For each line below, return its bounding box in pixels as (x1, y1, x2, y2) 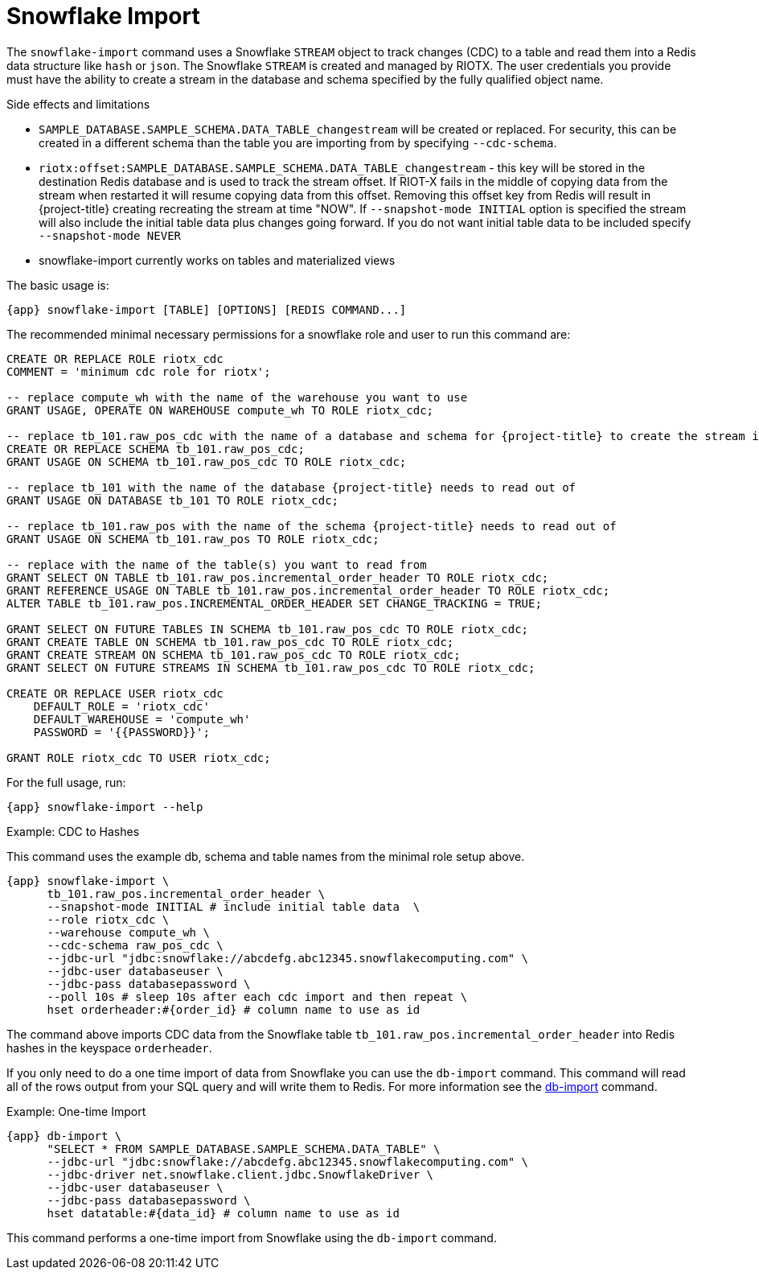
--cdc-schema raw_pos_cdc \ (47, 938, 224, 952)
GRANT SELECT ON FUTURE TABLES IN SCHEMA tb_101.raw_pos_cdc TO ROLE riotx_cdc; (6, 622, 529, 636)
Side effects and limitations (6, 97, 150, 111)
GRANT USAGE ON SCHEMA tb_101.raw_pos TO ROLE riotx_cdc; (6, 532, 379, 545)
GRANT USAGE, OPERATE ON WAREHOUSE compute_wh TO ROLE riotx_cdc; (6, 403, 434, 417)
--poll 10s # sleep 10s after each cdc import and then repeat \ (47, 990, 468, 1003)
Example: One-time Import (6, 1104, 146, 1118)
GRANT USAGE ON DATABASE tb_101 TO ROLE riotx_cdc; (6, 493, 339, 507)
